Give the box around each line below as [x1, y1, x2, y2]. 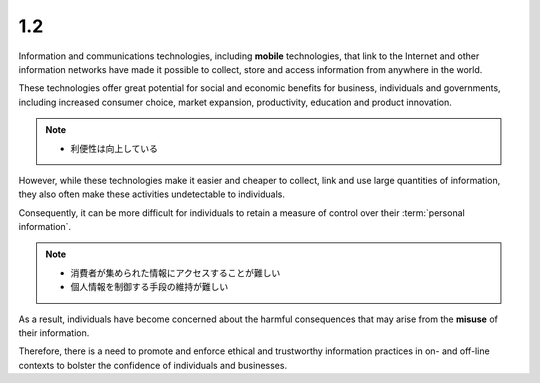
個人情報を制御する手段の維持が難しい [70, 281, 229, 293]
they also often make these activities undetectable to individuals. [18, 188, 285, 200]
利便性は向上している [70, 142, 159, 154]
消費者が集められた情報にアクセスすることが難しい [70, 266, 281, 279]
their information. [18, 327, 90, 339]
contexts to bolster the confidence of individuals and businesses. [18, 359, 288, 371]
